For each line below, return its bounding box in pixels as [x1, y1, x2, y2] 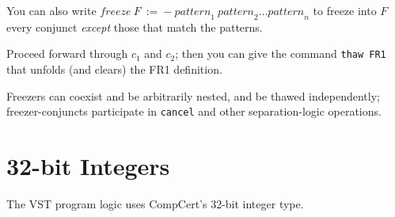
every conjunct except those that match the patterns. [6, 18, 263, 35]
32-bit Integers [6, 150, 170, 182]
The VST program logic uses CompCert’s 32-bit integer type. [6, 196, 304, 212]
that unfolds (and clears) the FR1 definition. [6, 61, 222, 78]
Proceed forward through [6, 45, 128, 62]
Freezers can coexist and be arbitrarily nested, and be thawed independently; [6, 87, 380, 104]
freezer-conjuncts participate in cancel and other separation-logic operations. [6, 103, 382, 120]
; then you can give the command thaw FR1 [175, 45, 386, 62]
